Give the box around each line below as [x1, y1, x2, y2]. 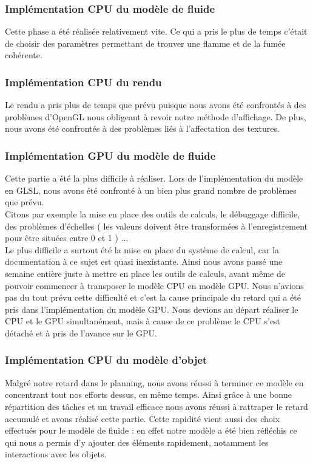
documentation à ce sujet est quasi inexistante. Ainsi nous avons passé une [5, 255, 283, 268]
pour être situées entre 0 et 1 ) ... [5, 231, 129, 244]
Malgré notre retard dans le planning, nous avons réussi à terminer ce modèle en [5, 376, 304, 389]
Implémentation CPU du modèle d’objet [5, 352, 207, 367]
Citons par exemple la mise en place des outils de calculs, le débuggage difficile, [5, 208, 300, 220]
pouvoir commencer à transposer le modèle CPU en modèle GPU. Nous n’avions [5, 279, 304, 292]
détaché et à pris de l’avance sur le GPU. [5, 326, 157, 339]
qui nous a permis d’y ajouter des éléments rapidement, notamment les [5, 435, 269, 448]
